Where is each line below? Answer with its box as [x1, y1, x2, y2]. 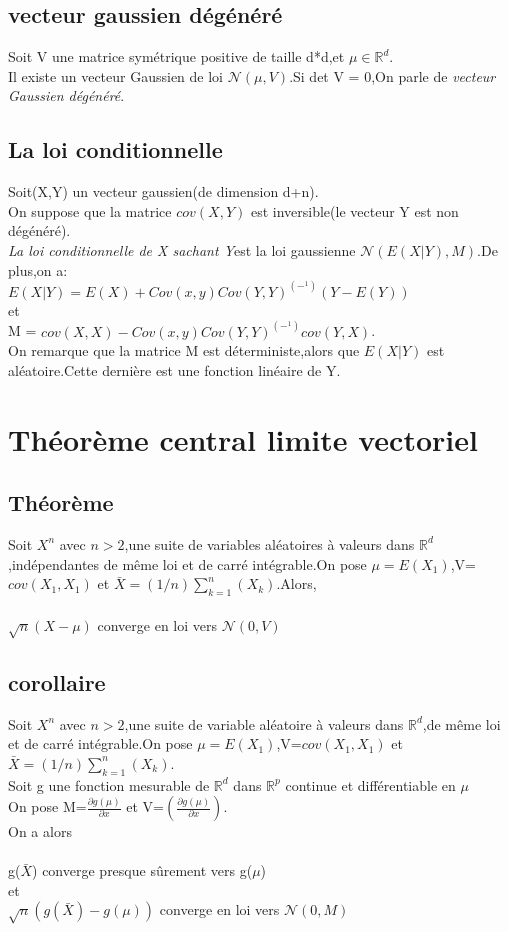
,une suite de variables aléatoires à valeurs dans [124, 533, 415, 554]
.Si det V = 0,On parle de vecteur [289, 65, 496, 86]
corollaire [8, 666, 106, 697]
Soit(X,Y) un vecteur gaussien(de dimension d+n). [8, 181, 319, 202]
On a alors [8, 821, 72, 842]
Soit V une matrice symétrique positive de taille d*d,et [8, 46, 345, 67]
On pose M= [8, 796, 87, 817]
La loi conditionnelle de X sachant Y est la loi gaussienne [8, 239, 356, 260]
